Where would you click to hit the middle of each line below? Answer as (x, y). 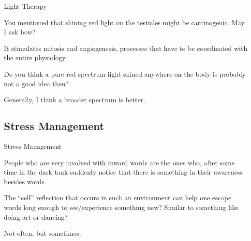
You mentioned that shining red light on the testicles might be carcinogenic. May (124, 22)
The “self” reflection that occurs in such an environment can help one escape (118, 198)
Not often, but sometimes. (43, 233)
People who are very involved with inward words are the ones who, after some (119, 162)
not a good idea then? (37, 83)
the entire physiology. (36, 57)
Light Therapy (25, 6)
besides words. (25, 181)
